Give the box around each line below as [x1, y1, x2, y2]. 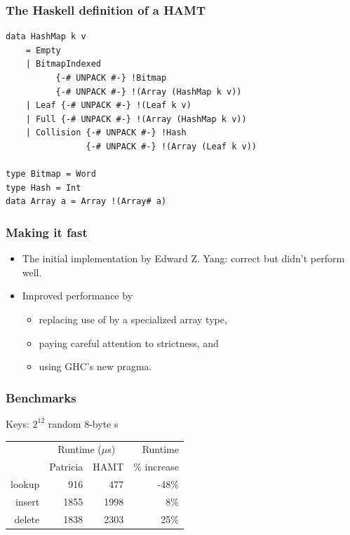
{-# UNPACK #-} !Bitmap [55, 73, 167, 83]
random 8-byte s [48, 416, 119, 431]
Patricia [49, 459, 83, 474]
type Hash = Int [6, 182, 81, 193]
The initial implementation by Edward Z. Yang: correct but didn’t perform [22, 251, 345, 266]
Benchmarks [6, 388, 76, 406]
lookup [11, 476, 40, 491]
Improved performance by [22, 288, 133, 303]
